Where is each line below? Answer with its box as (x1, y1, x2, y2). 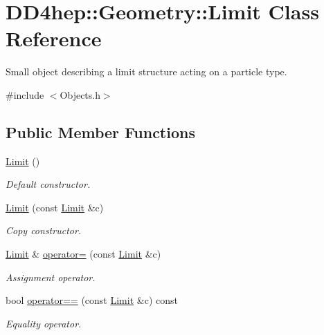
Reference (6, 24, 102, 52)
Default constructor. (6, 177, 91, 191)
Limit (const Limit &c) (6, 200, 104, 214)
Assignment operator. (6, 269, 96, 284)
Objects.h (60, 87, 100, 102)
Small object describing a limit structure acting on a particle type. (6, 64, 287, 79)
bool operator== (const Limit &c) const (6, 293, 178, 307)
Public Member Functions (6, 121, 195, 142)
